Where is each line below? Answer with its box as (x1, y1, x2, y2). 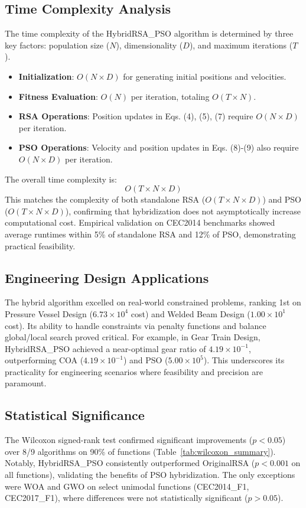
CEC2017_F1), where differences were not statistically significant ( (5, 491, 248, 504)
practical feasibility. (5, 239, 76, 252)
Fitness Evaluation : (18, 90, 98, 102)
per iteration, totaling (131, 90, 210, 102)
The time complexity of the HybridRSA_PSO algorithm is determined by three (5, 27, 294, 40)
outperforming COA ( (5, 354, 84, 366)
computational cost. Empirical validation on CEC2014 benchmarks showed (5, 216, 275, 229)
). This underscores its (203, 354, 285, 366)
